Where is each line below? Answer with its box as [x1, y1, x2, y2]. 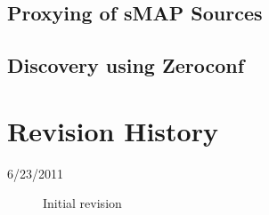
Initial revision [43, 194, 122, 212]
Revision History [7, 112, 218, 148]
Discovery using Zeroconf [7, 52, 245, 79]
